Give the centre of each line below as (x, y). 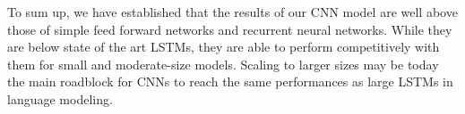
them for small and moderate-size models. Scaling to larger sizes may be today (223, 64)
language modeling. (60, 98)
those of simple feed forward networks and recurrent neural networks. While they (230, 29)
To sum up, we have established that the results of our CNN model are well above (232, 12)
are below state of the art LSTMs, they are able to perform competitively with (224, 47)
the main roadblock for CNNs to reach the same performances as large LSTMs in (230, 81)
